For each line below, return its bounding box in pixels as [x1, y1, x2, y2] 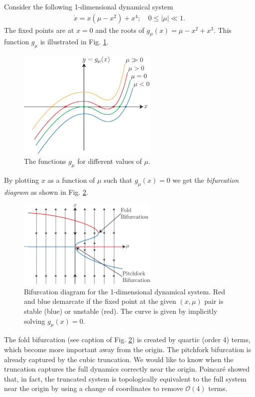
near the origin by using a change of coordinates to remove [4, 383, 183, 394]
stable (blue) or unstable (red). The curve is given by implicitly [24, 305, 218, 316]
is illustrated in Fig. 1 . [40, 36, 109, 47]
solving [24, 315, 45, 326]
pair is [204, 296, 224, 306]
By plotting [4, 174, 39, 185]
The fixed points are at [4, 24, 74, 35]
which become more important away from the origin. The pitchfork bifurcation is [4, 344, 252, 354]
